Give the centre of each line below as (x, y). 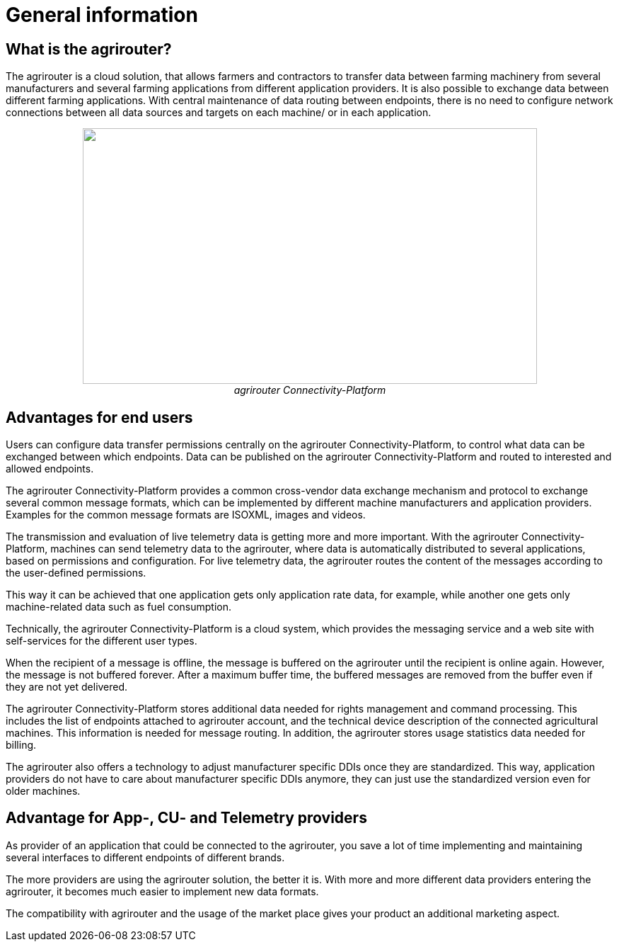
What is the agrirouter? (89, 49)
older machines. (43, 791)
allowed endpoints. (50, 469)
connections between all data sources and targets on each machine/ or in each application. (219, 113)
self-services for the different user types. (102, 641)
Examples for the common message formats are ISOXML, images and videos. (186, 515)
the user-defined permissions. (76, 573)
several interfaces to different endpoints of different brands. (145, 857)
